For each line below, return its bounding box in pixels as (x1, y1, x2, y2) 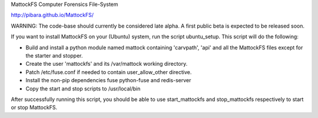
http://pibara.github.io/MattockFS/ (11, 12, 94, 19)
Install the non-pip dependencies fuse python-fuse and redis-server (25, 77, 191, 84)
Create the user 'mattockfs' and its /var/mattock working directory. (25, 60, 188, 68)
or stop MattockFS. (11, 104, 58, 111)
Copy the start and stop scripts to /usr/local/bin (25, 85, 141, 92)
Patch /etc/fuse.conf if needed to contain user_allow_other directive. (25, 68, 192, 76)
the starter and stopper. (25, 52, 83, 59)
